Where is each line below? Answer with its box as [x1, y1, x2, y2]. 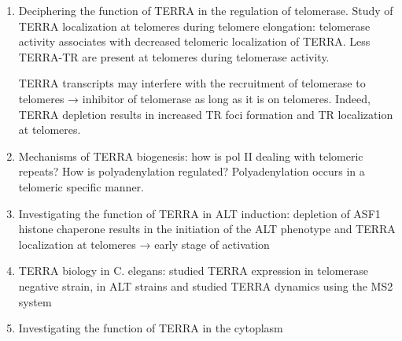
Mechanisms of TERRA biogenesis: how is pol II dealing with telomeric [18, 147, 363, 164]
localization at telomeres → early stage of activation [18, 235, 270, 252]
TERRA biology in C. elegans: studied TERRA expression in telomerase [18, 262, 368, 279]
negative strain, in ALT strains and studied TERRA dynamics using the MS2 [18, 277, 393, 294]
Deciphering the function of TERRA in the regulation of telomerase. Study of [18, 2, 393, 18]
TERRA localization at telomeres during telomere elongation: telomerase [18, 17, 371, 34]
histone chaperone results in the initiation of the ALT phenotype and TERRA [18, 221, 396, 237]
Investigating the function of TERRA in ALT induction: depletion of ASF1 [18, 205, 381, 221]
